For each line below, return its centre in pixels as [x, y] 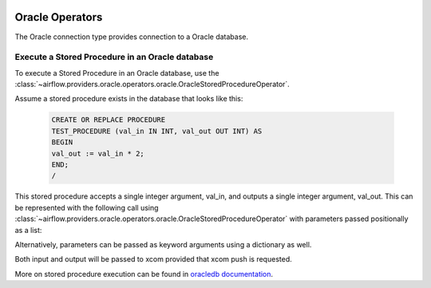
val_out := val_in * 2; [98, 153]
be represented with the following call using [87, 207]
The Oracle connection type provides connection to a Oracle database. [132, 37]
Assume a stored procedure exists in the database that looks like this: [129, 99]
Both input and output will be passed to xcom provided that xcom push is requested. [153, 259]
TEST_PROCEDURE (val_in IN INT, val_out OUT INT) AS [157, 131]
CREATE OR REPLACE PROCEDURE [109, 120]
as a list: [28, 230]
